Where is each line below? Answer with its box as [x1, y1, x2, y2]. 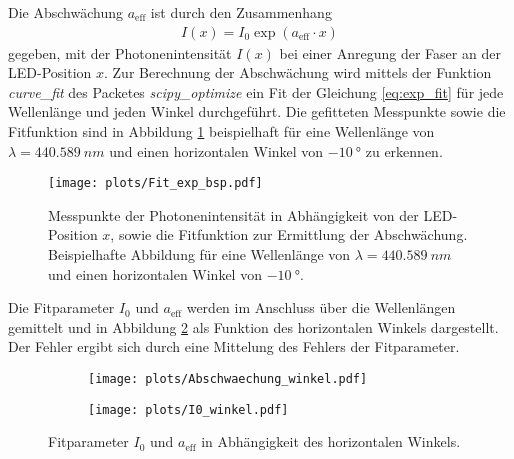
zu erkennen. [365, 140, 443, 161]
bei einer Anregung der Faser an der [279, 42, 501, 63]
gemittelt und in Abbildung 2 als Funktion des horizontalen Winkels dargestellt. [8, 316, 499, 337]
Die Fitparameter [8, 297, 115, 318]
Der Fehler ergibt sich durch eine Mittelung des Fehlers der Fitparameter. [8, 336, 460, 357]
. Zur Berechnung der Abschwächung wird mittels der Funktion [104, 62, 492, 83]
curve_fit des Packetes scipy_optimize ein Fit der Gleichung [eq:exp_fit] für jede [8, 81, 504, 102]
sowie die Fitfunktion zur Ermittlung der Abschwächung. [118, 224, 468, 245]
